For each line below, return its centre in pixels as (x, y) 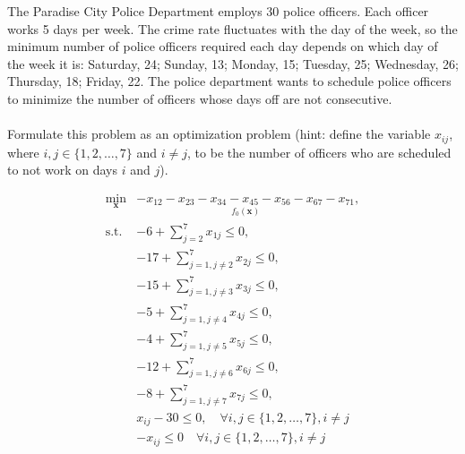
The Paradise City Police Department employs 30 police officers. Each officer (218, 11)
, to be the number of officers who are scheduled (319, 152)
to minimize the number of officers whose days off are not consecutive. (200, 98)
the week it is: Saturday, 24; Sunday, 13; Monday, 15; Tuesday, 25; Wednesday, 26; (233, 63)
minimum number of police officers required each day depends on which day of (223, 46)
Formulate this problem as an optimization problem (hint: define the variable (219, 134)
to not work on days (63, 170)
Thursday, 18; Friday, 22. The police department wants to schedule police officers (229, 81)
